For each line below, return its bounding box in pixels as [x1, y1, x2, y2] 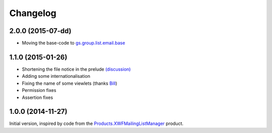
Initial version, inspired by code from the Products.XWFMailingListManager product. [9, 120, 184, 126]
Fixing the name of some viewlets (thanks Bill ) [22, 80, 118, 86]
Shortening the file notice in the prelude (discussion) [22, 66, 131, 72]
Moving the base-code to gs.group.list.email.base [22, 40, 125, 46]
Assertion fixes [22, 94, 53, 100]
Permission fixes [22, 87, 56, 93]
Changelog [9, 8, 56, 19]
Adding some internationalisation [22, 73, 91, 79]
